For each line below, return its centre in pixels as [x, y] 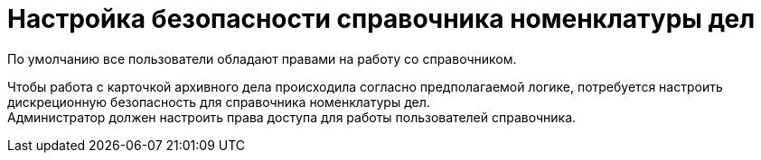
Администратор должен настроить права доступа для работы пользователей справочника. [292, 117]
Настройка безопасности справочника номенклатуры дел [381, 19]
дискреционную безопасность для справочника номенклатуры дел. [219, 102]
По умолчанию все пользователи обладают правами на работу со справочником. [262, 58]
